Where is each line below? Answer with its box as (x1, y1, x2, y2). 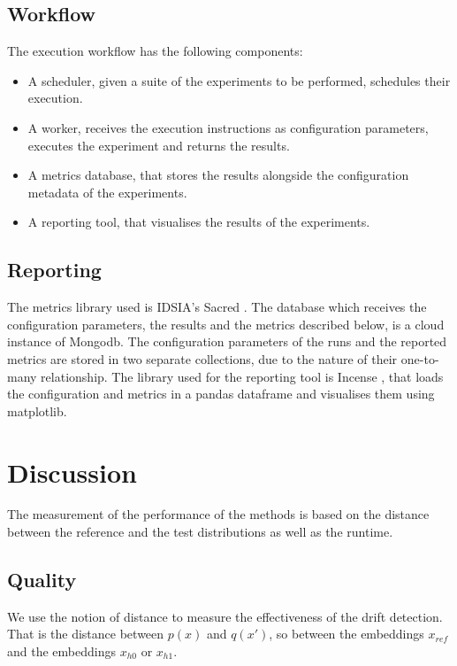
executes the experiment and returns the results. (27, 136, 290, 154)
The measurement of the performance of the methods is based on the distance (7, 505, 430, 523)
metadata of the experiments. (27, 182, 187, 201)
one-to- (400, 349, 439, 368)
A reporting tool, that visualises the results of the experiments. (27, 213, 370, 231)
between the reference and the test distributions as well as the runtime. (7, 523, 393, 541)
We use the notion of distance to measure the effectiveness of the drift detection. (7, 607, 443, 625)
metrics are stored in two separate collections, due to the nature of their (7, 349, 398, 368)
